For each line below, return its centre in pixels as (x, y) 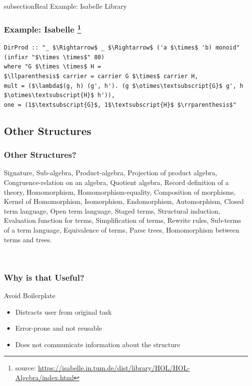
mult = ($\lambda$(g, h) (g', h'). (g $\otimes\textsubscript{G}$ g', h (124, 86)
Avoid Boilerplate (30, 295)
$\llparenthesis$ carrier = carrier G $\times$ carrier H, (101, 76)
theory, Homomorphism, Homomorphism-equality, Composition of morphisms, (120, 192)
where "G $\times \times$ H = (53, 67)
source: (25, 368)
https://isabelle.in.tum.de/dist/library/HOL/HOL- (114, 368)
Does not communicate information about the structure (98, 344)
